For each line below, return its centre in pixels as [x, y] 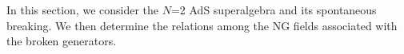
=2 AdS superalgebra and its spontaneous [274, 10]
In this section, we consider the [83, 10]
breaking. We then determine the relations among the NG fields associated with [202, 25]
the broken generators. [62, 41]
